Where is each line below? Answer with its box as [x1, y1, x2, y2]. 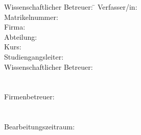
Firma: [4, 21, 26, 32]
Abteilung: [4, 31, 37, 42]
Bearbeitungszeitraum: [4, 121, 75, 132]
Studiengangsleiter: [4, 51, 64, 62]
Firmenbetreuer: [4, 91, 55, 102]
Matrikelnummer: [4, 11, 58, 22]
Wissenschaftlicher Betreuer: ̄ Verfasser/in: [4, 2, 137, 12]
